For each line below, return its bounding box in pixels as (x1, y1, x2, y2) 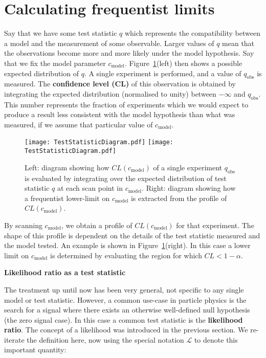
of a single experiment (153, 162, 223, 172)
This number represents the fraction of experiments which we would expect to (4, 99, 249, 109)
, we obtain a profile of (61, 219, 132, 230)
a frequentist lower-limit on (25, 192, 110, 203)
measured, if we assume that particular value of (4, 119, 153, 129)
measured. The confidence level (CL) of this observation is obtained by (4, 78, 236, 89)
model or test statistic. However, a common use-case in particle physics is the (4, 294, 247, 305)
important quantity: (4, 344, 66, 355)
